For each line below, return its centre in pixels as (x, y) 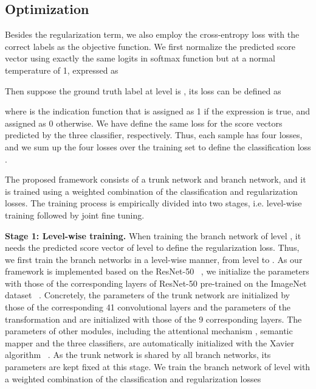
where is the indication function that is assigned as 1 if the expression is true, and (158, 111)
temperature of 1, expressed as (62, 70)
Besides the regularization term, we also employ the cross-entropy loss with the (152, 34)
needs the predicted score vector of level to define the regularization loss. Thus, (152, 247)
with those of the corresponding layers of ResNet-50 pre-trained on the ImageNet (156, 283)
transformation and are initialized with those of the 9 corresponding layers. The (153, 319)
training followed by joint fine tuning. (75, 215)
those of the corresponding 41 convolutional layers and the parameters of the (148, 307)
